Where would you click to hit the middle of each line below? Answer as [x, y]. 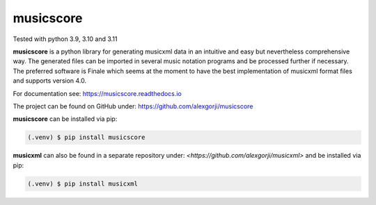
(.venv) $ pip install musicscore [86, 138]
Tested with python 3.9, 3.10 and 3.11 [65, 39]
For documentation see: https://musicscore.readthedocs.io [97, 93]
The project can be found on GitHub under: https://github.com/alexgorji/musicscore [133, 106]
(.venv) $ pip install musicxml [83, 183]
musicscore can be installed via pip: [65, 119]
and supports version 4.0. [50, 81]
